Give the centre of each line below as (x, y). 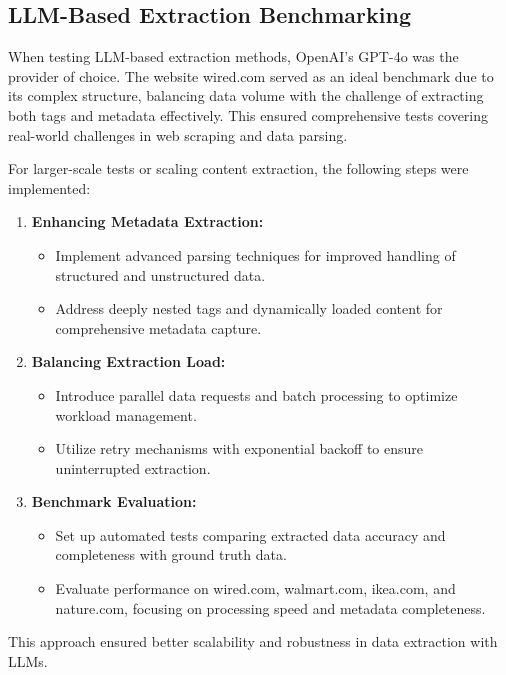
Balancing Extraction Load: (128, 361)
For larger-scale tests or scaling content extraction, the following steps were (238, 168)
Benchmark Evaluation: (114, 501)
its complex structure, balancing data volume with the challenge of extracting (246, 95)
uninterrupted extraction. (133, 467)
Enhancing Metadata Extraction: (147, 221)
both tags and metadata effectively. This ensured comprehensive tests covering (248, 114)
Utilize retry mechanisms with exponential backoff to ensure (239, 448)
